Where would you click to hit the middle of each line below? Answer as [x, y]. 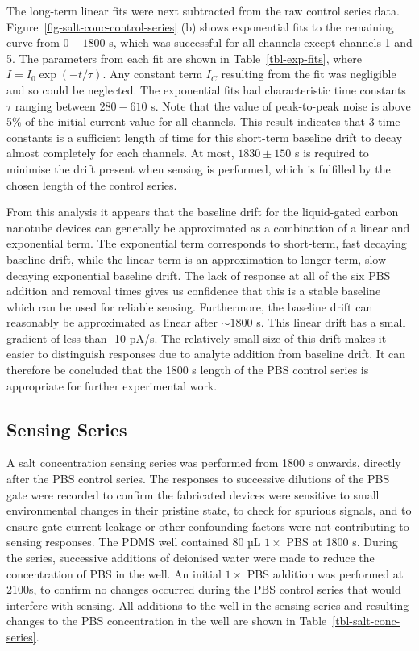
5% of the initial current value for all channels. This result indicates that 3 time [203, 121]
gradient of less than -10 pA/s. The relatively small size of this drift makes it [197, 338]
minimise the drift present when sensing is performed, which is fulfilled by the [199, 168]
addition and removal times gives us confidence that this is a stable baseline [194, 291]
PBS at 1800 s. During [342, 542]
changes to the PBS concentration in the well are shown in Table [167, 621]
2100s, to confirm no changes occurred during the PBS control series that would [204, 589]
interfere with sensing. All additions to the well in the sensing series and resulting [208, 605]
